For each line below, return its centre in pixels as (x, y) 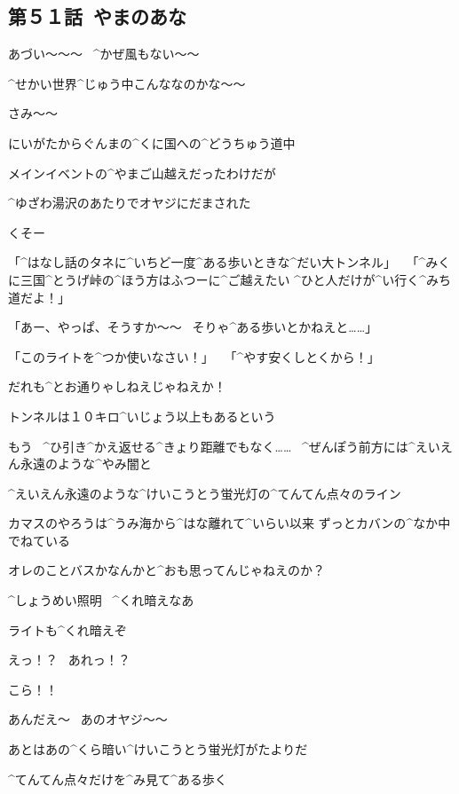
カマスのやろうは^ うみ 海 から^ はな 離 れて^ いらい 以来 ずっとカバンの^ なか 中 (229, 523)
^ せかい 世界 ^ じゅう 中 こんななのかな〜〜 (127, 83)
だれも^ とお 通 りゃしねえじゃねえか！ (117, 386)
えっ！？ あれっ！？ (69, 660)
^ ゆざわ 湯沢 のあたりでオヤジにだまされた (130, 203)
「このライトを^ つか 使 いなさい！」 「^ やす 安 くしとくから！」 (194, 356)
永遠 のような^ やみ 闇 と (86, 464)
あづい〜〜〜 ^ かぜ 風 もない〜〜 (104, 54)
